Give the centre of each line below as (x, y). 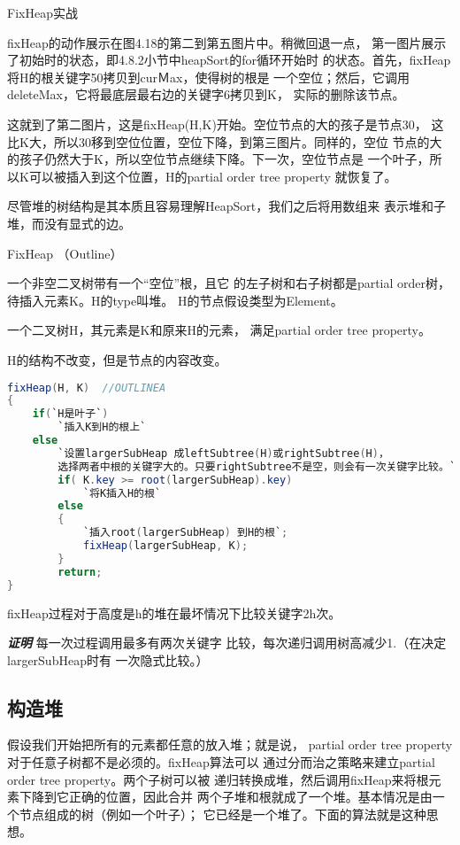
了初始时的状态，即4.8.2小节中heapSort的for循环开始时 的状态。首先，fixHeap (229, 60)
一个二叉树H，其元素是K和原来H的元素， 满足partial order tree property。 (219, 330)
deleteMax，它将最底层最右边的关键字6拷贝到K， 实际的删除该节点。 (206, 94)
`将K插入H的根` (122, 493)
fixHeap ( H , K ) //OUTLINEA (87, 388)
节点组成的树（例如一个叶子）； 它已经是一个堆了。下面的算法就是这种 (222, 814)
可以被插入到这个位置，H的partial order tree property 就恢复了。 (213, 176)
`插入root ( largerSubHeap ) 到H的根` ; (185, 533)
